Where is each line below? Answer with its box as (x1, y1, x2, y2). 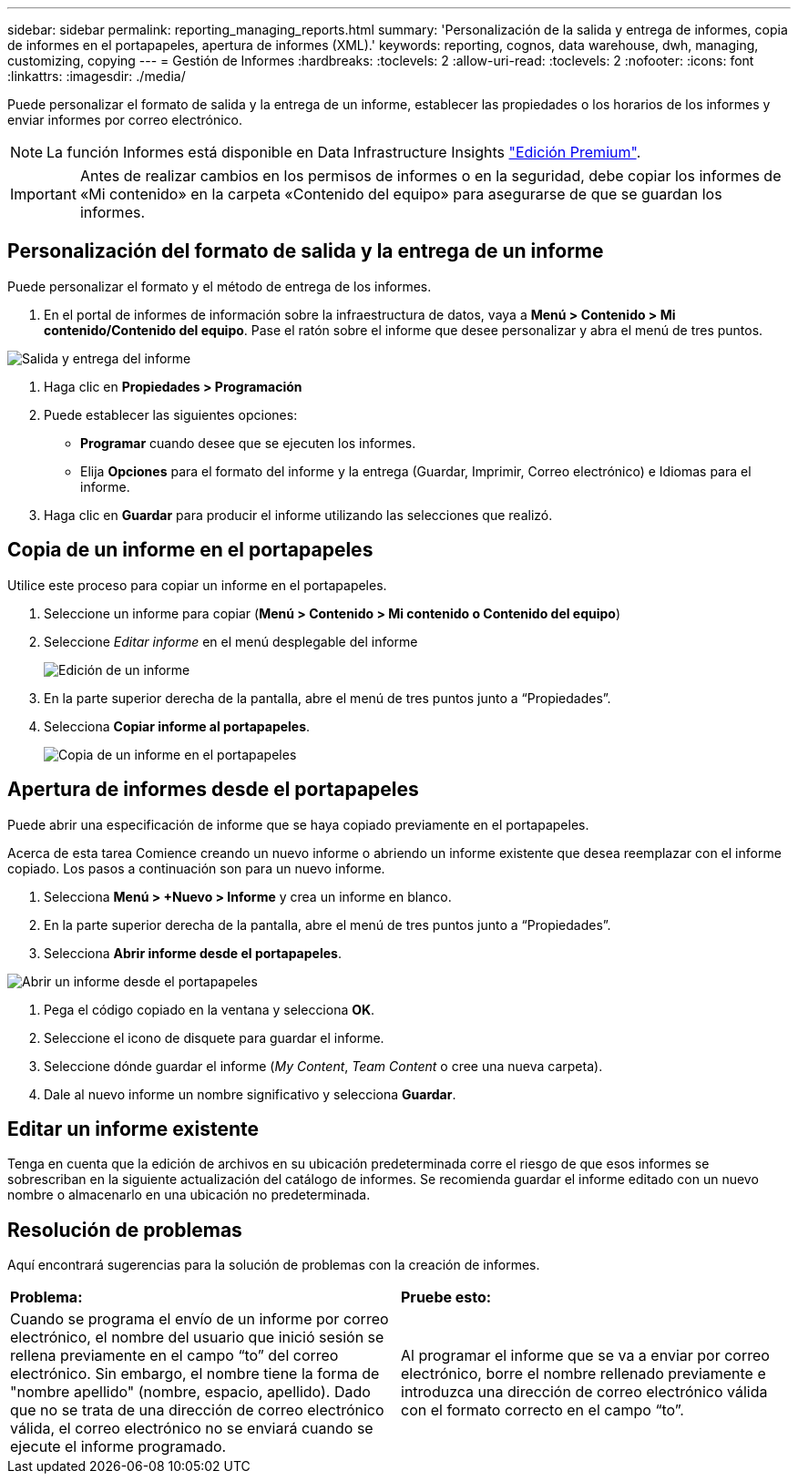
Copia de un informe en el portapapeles (7, 538, 373, 562)
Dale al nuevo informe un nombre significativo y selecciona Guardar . (44, 1086, 456, 1102)
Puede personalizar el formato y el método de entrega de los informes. (7, 278, 432, 294)
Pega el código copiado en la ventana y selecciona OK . (44, 1001, 375, 1017)
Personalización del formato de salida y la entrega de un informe (7, 240, 604, 263)
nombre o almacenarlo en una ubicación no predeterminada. (7, 1187, 371, 1203)
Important (10, 185, 77, 203)
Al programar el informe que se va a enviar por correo (401, 1346, 770, 1365)
